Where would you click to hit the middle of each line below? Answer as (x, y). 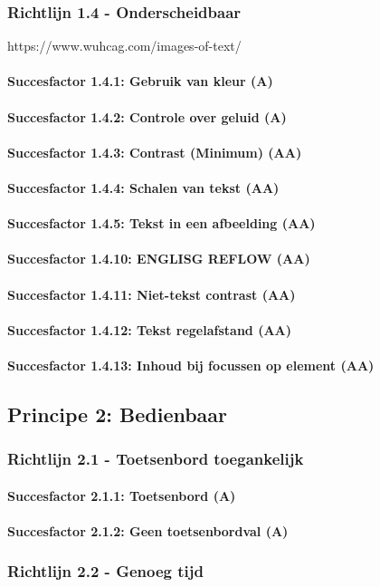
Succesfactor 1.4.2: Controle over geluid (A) (147, 116)
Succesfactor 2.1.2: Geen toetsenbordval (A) (148, 530)
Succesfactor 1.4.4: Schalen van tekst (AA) (143, 187)
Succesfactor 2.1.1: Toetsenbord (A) (122, 495)
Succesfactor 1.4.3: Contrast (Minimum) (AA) (155, 152)
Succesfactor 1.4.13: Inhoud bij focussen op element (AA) (191, 365)
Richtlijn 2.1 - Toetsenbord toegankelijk (156, 459)
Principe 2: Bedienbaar (118, 414)
